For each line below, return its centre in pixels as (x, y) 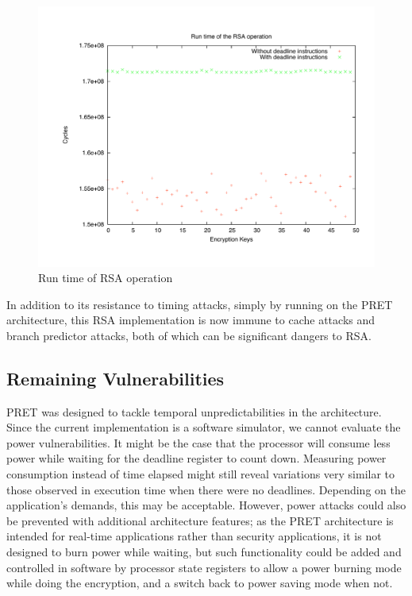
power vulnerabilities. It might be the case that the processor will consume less (198, 442)
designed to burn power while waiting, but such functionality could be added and (204, 552)
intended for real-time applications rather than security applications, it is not (194, 536)
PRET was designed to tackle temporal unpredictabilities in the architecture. (194, 411)
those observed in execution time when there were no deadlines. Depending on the (206, 489)
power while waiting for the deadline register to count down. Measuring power (196, 458)
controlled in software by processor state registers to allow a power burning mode (204, 567)
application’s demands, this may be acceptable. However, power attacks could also (206, 505)
